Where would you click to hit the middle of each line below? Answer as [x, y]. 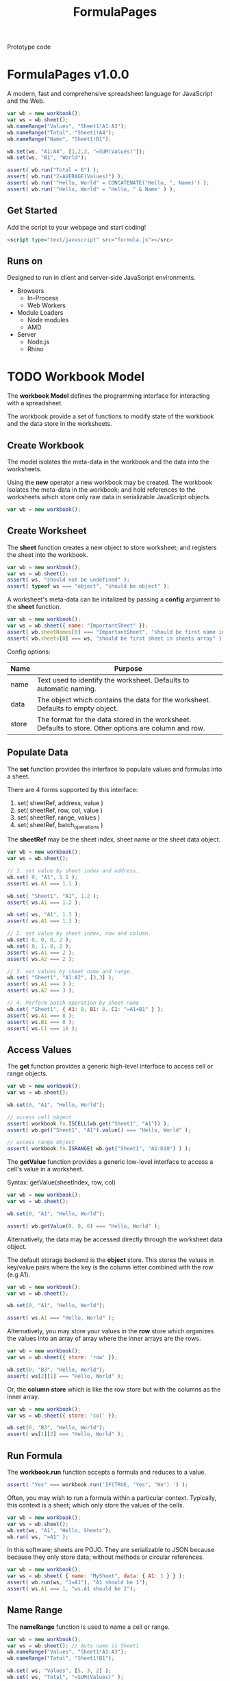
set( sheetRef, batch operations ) [60, 825]
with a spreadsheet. [35, 403]
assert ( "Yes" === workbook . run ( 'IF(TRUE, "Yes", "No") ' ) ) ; [98, 1485]
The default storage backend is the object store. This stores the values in [111, 1260]
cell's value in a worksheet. [46, 1169]
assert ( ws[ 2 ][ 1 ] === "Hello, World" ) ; [66, 1376]
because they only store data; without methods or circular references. [105, 1557]
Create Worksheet [47, 531]
